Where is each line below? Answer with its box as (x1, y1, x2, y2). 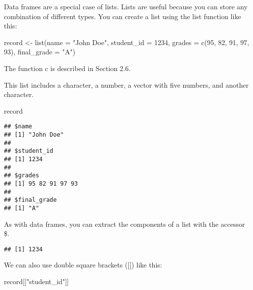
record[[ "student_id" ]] (4, 276, 69, 286)
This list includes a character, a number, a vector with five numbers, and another (4, 79, 249, 90)
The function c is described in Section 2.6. (4, 63, 131, 73)
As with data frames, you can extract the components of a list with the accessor (4, 218, 245, 229)
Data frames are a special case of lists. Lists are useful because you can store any (4, 1, 248, 11)
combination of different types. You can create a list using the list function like (4, 11, 241, 21)
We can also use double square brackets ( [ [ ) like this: (4, 260, 162, 270)
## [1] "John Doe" (4, 131, 64, 138)
